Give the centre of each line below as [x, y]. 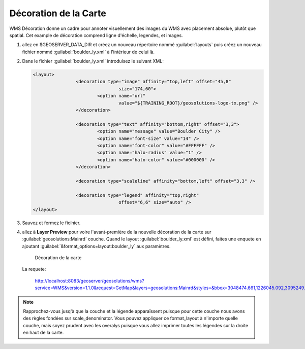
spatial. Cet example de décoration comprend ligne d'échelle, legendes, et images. [96, 35]
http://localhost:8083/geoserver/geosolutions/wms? [89, 281]
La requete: [34, 269]
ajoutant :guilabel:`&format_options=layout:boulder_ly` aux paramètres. [96, 246]
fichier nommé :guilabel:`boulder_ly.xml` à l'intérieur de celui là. [88, 52]
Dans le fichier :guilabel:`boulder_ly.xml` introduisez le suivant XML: [93, 61]
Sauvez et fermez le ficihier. [51, 223]
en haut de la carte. [43, 333]
